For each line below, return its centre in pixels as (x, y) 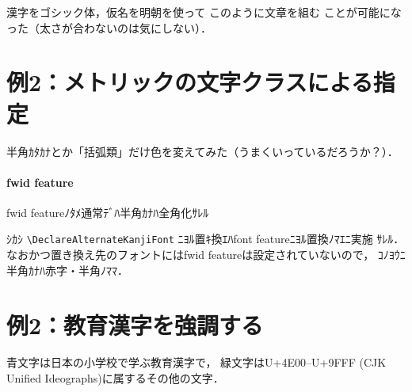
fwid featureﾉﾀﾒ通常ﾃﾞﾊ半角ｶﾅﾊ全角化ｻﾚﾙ (108, 212)
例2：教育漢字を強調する (135, 324)
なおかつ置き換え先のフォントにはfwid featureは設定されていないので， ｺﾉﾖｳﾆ (206, 255)
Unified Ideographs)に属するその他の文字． (115, 378)
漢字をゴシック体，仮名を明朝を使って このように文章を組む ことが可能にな (204, 12)
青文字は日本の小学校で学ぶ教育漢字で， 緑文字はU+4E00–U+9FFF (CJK (196, 362)
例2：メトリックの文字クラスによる (190, 82)
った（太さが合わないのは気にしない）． (109, 27)
